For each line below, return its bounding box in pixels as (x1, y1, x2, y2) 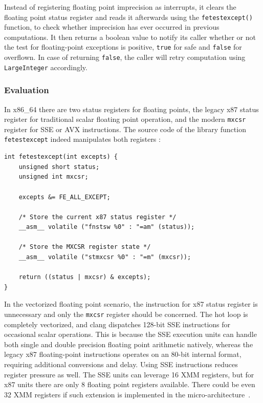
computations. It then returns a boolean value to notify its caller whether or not (4, 31, 256, 42)
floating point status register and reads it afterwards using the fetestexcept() (4, 11, 253, 22)
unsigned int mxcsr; (18, 173, 89, 181)
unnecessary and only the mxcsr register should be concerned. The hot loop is (4, 309, 248, 320)
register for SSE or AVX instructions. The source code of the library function (4, 123, 246, 134)
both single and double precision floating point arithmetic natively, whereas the (4, 338, 253, 349)
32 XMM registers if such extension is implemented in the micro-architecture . (4, 389, 251, 399)
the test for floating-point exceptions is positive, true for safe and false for (4, 41, 242, 52)
